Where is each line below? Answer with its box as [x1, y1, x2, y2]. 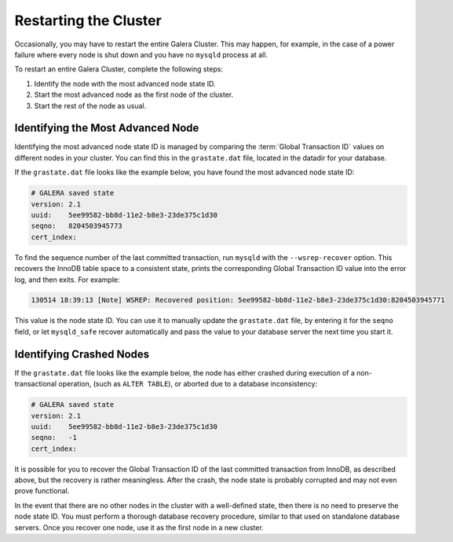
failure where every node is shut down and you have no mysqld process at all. [14, 49, 269, 59]
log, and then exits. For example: [14, 275, 120, 284]
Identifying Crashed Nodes [14, 347, 150, 361]
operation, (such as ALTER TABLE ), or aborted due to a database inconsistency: [58, 379, 318, 389]
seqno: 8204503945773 [31, 222, 123, 231]
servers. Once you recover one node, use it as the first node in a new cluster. [14, 522, 265, 532]
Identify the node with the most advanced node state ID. [34, 79, 216, 88]
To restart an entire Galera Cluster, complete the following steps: [14, 64, 224, 74]
